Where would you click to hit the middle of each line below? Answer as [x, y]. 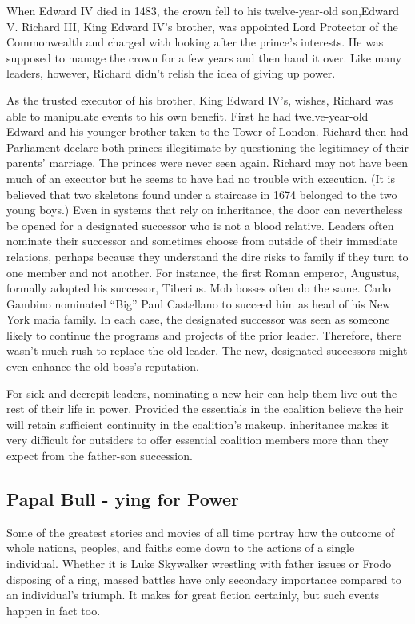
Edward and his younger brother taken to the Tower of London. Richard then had [207, 131]
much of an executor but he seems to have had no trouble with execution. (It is [201, 178]
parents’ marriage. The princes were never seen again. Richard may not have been [207, 163]
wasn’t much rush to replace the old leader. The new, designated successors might [207, 350]
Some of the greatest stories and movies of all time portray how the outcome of [201, 532]
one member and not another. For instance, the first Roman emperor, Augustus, [203, 272]
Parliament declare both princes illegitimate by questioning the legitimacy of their [207, 147]
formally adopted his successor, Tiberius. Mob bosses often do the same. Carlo [199, 288]
